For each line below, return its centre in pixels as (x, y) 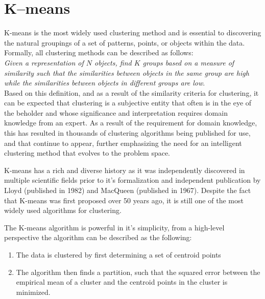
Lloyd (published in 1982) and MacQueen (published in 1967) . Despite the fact (128, 190)
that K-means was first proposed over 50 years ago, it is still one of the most (124, 200)
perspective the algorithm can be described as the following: (98, 237)
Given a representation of (44, 62)
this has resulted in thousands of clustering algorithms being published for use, (127, 133)
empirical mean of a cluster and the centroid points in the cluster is (122, 282)
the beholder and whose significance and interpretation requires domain (116, 112)
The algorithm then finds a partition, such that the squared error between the (138, 272)
